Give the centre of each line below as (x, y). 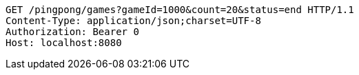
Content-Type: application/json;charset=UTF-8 (133, 21)
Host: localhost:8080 (64, 43)
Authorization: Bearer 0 (72, 32)
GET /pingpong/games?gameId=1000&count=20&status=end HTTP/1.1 (180, 10)
